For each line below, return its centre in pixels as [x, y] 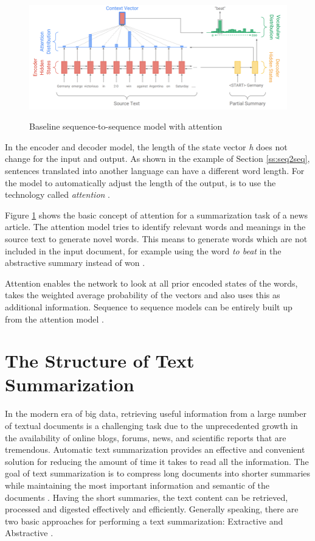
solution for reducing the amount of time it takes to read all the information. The [157, 461]
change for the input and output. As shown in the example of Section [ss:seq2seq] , [157, 159]
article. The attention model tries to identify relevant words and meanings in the [155, 227]
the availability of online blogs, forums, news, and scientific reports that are [146, 437]
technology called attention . [57, 194]
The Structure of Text [100, 361]
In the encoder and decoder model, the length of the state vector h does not [146, 146]
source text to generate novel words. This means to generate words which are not [156, 238]
